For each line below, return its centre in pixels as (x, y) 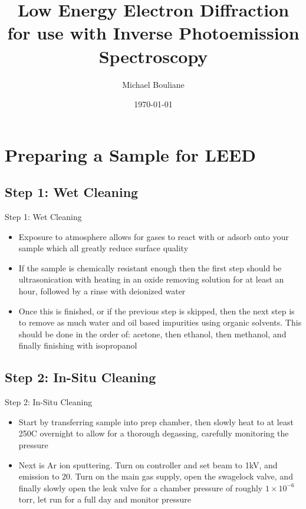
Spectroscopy (153, 56)
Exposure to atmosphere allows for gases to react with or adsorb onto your (154, 236)
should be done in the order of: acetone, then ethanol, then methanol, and (152, 334)
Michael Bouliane (153, 84)
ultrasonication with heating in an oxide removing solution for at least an (151, 279)
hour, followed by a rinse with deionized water (102, 291)
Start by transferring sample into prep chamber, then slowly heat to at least (156, 421)
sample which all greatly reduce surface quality (103, 248)
